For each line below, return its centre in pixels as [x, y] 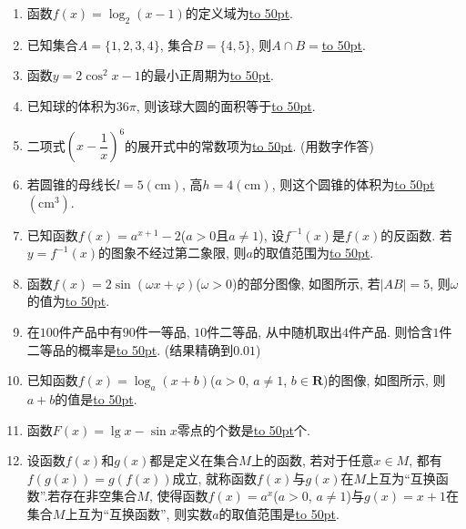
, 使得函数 [178, 496]
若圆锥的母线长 [71, 184]
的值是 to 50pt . [96, 399]
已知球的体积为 [71, 105]
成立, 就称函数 [215, 478]
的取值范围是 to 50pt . [279, 514]
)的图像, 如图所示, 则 [384, 380]
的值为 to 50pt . [68, 301]
